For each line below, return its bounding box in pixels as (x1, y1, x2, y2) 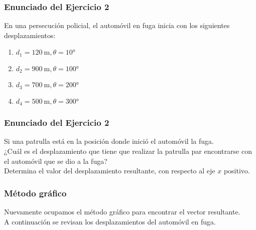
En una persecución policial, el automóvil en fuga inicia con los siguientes (4, 20, 230, 31)
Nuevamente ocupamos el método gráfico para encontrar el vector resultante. (4, 206, 240, 217)
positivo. (223, 165, 250, 176)
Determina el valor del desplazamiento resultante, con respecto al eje (4, 165, 215, 176)
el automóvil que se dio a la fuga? (4, 155, 107, 166)
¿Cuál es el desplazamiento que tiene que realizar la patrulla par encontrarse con (4, 146, 252, 156)
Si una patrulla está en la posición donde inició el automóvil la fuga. (4, 136, 214, 146)
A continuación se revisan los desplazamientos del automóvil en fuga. (4, 216, 216, 226)
